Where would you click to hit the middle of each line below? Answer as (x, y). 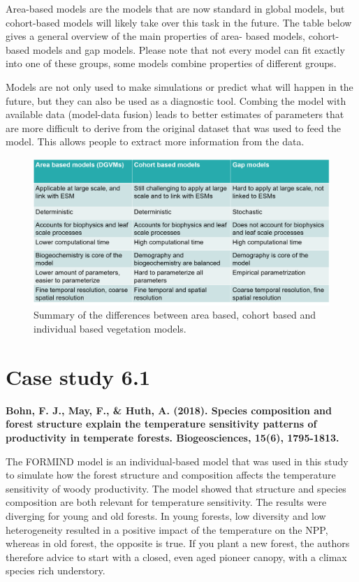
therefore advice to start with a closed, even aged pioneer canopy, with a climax (176, 556)
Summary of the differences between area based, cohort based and (175, 315)
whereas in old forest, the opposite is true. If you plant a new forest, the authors (178, 543)
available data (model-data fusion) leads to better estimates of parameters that (175, 114)
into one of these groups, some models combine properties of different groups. (171, 63)
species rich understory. (56, 570)
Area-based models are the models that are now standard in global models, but (175, 8)
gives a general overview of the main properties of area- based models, (156, 36)
